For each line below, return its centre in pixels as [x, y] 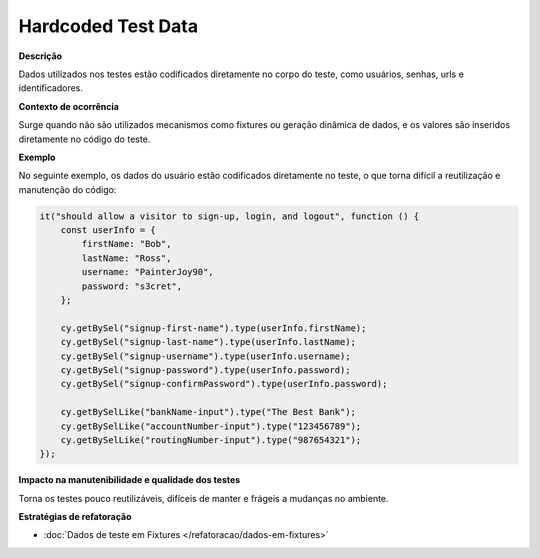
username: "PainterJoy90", [147, 272]
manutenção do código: [67, 189]
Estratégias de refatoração [75, 517]
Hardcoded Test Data [108, 26]
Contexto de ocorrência [69, 106]
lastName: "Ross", [126, 258]
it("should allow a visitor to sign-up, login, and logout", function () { [229, 216]
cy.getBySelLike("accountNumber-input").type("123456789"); [211, 426]
